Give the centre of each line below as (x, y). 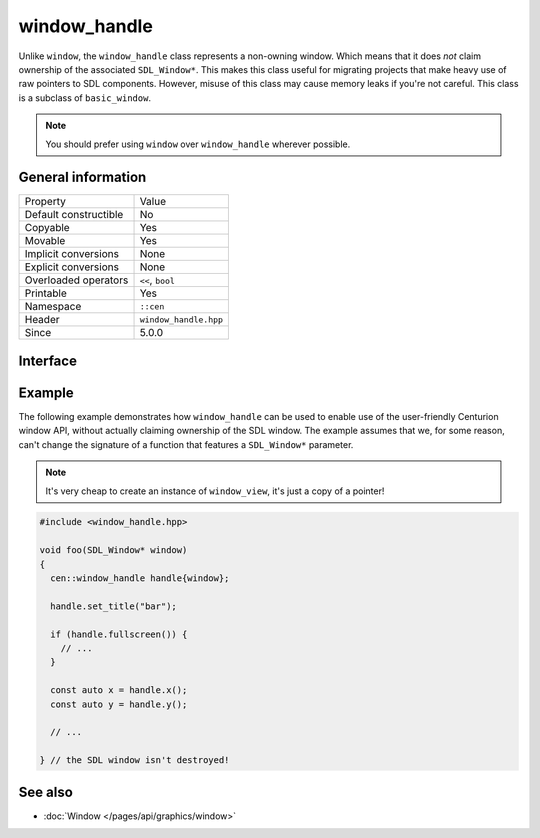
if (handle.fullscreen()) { (119, 634)
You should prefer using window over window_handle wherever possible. (198, 144)
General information (82, 177)
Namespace (53, 307)
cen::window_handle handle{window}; (140, 578)
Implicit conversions (72, 254)
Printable (45, 293)
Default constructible (74, 215)
